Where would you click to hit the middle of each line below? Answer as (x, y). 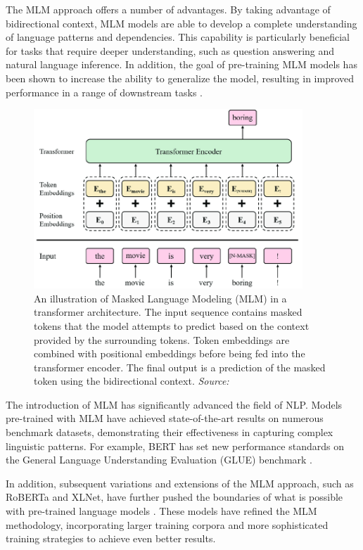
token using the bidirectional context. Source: (132, 381)
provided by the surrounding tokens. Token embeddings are (162, 339)
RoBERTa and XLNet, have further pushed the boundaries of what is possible (174, 497)
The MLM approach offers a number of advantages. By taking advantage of (168, 9)
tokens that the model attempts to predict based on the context (172, 325)
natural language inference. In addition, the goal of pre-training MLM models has (181, 64)
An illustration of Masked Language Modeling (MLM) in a (160, 298)
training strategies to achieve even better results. (111, 538)
